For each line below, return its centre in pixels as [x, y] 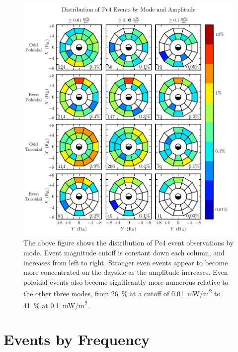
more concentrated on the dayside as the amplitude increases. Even [126, 272]
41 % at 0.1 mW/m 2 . [56, 304]
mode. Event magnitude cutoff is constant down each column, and [124, 252]
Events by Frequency [77, 339]
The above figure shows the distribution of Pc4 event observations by [129, 243]
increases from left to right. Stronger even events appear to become [126, 262]
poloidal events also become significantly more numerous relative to [126, 282]
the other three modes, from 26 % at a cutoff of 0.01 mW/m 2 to [122, 293]
